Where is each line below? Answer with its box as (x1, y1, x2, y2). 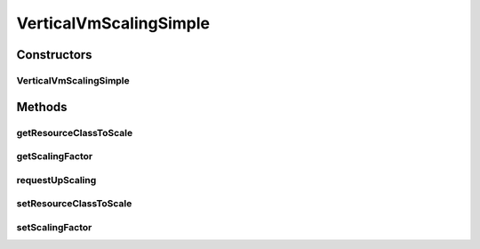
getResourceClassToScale (16, 126, 133, 139)
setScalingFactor (16, 221, 92, 233)
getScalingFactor (16, 150, 93, 163)
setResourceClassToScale (16, 197, 132, 210)
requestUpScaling (16, 173, 97, 186)
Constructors (16, 47, 92, 62)
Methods (16, 99, 68, 115)
